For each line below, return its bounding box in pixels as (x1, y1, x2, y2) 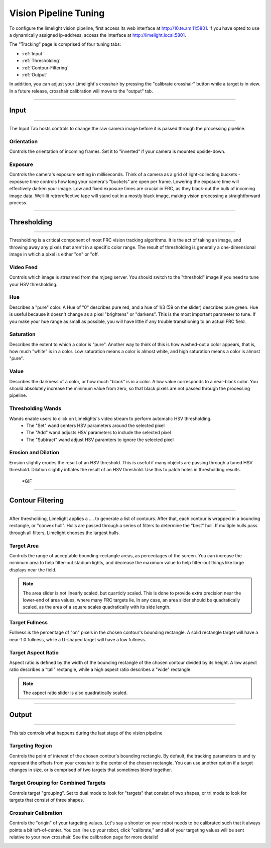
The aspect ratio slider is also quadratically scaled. (23, 690, 128, 696)
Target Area (9, 542, 39, 549)
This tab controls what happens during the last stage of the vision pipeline (9, 730, 163, 736)
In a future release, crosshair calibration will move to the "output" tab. (9, 88, 153, 94)
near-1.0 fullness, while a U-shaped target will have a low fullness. (9, 636, 147, 642)
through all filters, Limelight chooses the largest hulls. (9, 530, 120, 536)
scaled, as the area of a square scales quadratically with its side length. (23, 604, 171, 610)
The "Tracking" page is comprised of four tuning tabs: (9, 41, 121, 47)
